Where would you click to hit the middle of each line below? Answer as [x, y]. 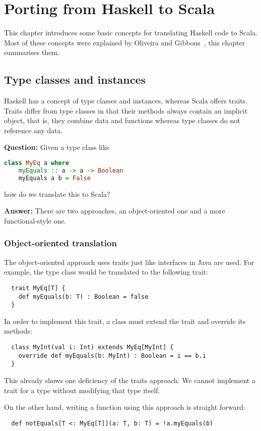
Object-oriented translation [60, 243]
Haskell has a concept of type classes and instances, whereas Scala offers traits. [126, 101]
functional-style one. [35, 220]
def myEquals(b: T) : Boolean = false [83, 297]
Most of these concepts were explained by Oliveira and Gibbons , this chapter [125, 42]
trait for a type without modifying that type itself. [82, 390]
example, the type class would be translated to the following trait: [106, 272]
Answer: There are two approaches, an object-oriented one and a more [115, 211]
